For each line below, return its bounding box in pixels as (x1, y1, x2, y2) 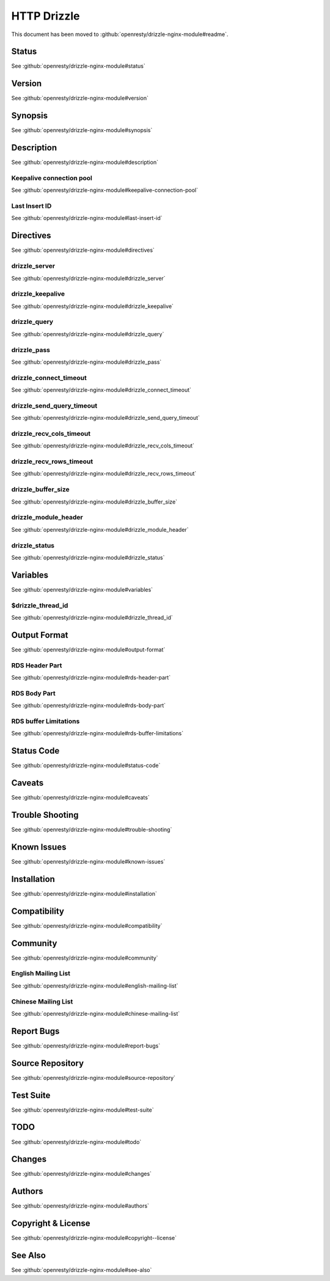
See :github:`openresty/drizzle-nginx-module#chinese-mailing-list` (11, 1010, 180, 1017)
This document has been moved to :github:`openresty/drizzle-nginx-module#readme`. (11, 31, 229, 38)
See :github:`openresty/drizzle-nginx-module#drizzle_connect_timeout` (11, 386, 192, 394)
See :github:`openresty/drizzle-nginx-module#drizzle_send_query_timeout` (11, 414, 200, 422)
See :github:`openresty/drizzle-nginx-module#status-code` (11, 762, 161, 769)
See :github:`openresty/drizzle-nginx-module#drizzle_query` (11, 330, 164, 337)
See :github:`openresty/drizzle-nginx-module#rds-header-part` (11, 674, 171, 681)
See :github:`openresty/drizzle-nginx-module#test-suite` (11, 1106, 154, 1114)
